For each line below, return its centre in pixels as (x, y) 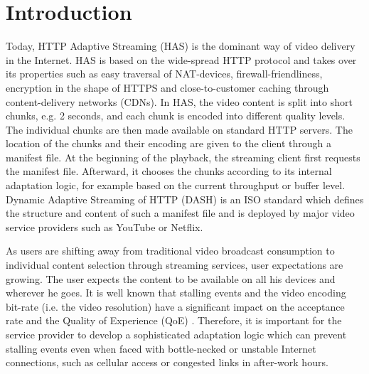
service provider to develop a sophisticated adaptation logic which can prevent (176, 334)
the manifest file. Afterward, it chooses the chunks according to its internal (169, 171)
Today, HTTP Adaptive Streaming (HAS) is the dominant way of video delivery (181, 46)
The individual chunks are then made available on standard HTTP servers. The (179, 129)
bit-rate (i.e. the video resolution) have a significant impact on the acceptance (175, 306)
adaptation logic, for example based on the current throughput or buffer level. (176, 185)
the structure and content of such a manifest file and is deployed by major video (180, 213)
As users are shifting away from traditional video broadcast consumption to (170, 251)
